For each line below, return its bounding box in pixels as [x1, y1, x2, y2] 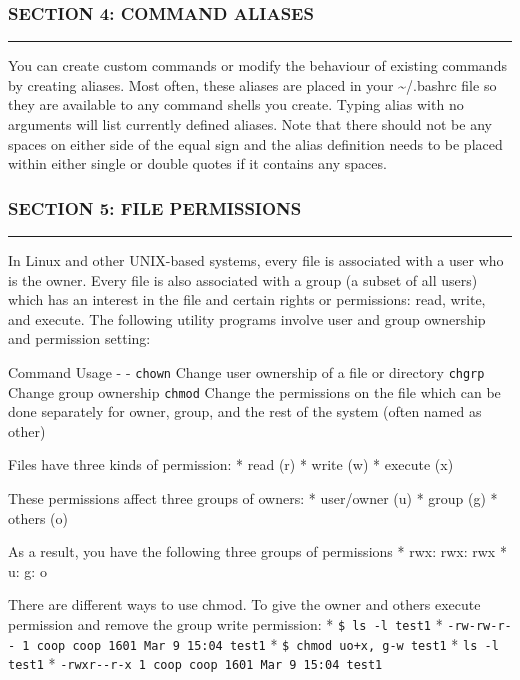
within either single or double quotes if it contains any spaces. [8, 153, 387, 174]
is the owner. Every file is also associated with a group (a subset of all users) [8, 269, 478, 290]
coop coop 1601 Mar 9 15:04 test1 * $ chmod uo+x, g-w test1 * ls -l [36, 633, 499, 654]
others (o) [8, 507, 69, 528]
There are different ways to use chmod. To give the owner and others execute [8, 594, 481, 615]
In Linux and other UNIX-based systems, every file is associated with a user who [8, 250, 504, 270]
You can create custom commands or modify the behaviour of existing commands [8, 55, 507, 76]
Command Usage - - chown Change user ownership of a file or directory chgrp [8, 361, 485, 382]
